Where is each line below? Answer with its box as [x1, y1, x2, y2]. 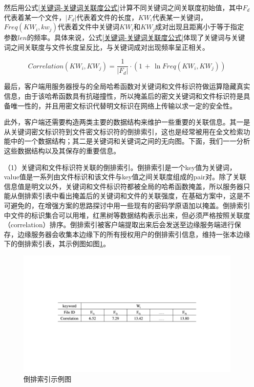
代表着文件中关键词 [58, 21, 120, 32]
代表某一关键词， [152, 12, 207, 22]
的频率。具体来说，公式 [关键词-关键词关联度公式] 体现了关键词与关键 [27, 32, 245, 43]
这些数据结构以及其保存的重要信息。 [4, 146, 120, 155]
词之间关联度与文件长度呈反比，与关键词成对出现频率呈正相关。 [4, 42, 209, 52]
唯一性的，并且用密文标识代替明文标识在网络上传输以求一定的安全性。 [10, 100, 236, 110]
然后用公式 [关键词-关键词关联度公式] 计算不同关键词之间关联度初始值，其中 [4, 2, 243, 12]
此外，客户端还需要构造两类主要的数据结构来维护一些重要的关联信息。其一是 [4, 117, 250, 127]
